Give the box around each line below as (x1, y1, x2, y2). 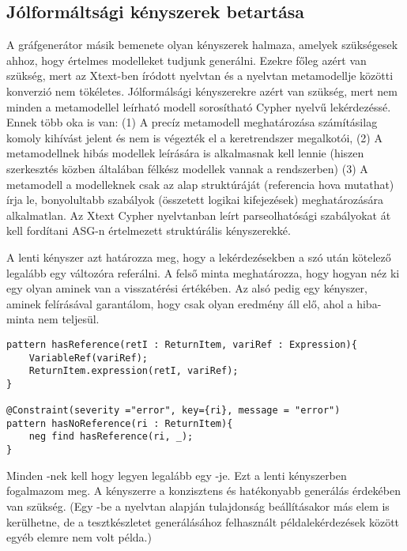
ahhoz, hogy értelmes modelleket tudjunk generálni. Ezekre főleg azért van (6, 51, 367, 68)
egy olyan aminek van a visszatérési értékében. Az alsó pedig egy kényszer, (6, 280, 367, 296)
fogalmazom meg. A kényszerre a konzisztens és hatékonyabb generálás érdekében (6, 482, 401, 499)
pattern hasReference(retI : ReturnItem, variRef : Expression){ (6, 338, 357, 350)
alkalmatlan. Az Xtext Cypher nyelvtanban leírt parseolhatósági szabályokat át (6, 206, 391, 223)
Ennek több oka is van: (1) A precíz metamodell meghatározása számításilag (6, 114, 378, 130)
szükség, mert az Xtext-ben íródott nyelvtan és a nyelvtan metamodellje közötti (6, 67, 394, 84)
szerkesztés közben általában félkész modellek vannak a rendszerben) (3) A (6, 160, 368, 176)
